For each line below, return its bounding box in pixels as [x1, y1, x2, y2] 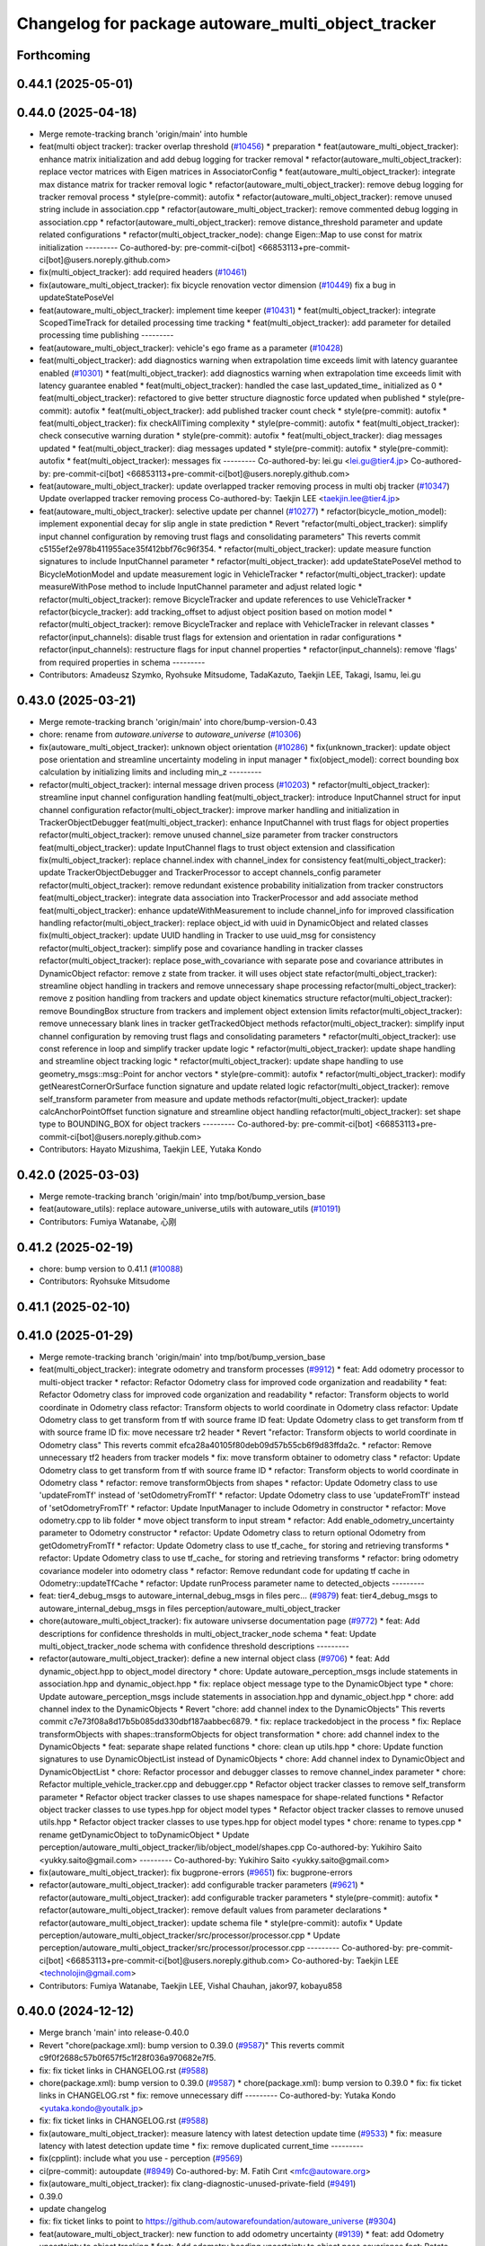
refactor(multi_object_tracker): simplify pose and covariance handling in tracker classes [39, 942, 364, 953]
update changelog [39, 2203, 107, 2214]
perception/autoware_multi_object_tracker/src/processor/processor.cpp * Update [39, 1930, 340, 1941]
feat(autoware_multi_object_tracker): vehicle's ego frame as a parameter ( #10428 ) [39, 342, 344, 353]
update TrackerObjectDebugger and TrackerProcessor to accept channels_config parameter [39, 867, 382, 878]
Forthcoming [16, 48, 91, 63]
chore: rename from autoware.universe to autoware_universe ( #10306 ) [39, 729, 302, 740]
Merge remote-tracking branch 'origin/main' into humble [39, 128, 248, 139]
